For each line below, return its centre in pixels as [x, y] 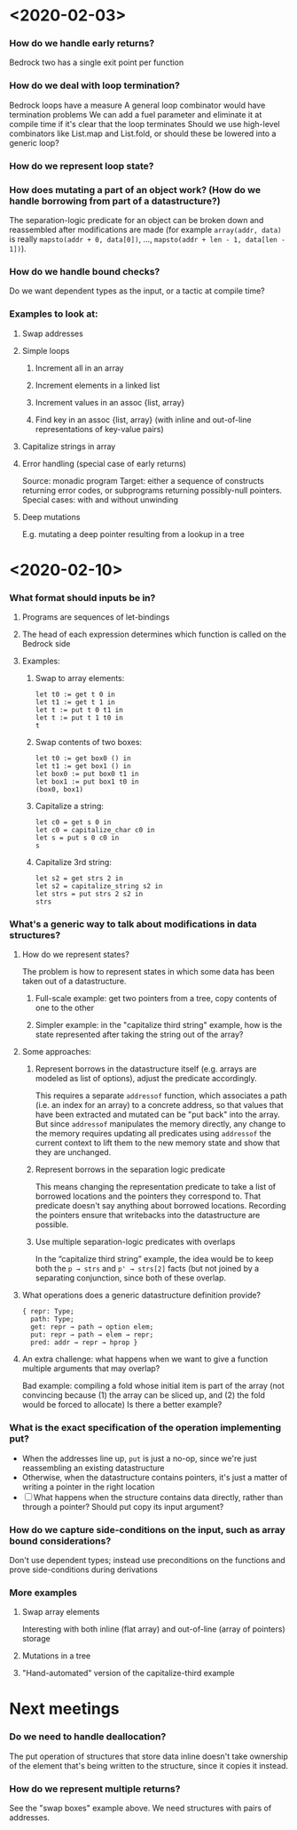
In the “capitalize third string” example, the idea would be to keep [154, 1259]
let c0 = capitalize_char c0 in [95, 831]
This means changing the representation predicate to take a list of [156, 1187]
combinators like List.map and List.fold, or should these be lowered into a [143, 133]
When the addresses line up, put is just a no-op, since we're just [139, 1458]
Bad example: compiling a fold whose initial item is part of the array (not [153, 1386]
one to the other [65, 1008]
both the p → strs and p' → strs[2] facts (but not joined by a [147, 1269]
